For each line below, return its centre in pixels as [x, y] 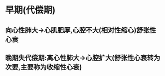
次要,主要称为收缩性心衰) [44, 67]
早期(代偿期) [30, 10]
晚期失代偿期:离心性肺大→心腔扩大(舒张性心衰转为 [83, 58]
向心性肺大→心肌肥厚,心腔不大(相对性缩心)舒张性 [81, 30]
